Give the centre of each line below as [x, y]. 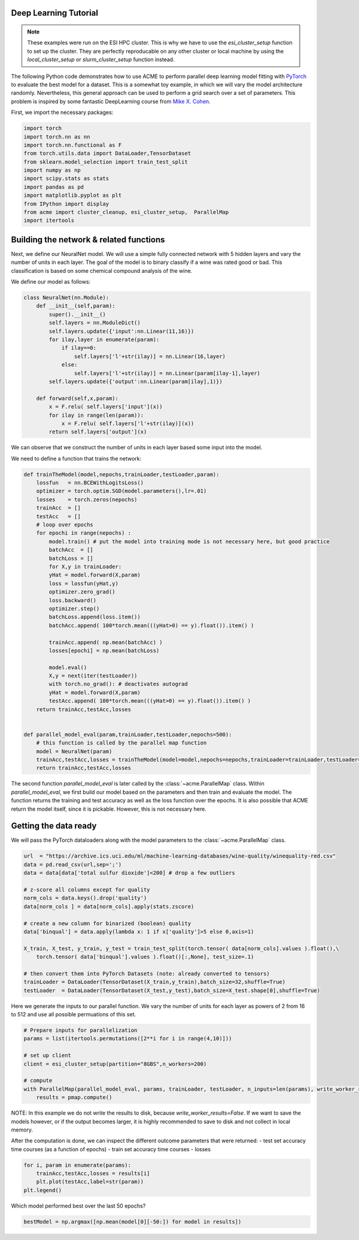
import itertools [49, 221]
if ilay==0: [79, 348]
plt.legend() [43, 1190]
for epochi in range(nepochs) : [84, 533]
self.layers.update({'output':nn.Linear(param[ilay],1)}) [136, 381]
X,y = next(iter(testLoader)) [93, 676]
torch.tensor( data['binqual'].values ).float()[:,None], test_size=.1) [145, 957]
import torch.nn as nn [57, 137]
